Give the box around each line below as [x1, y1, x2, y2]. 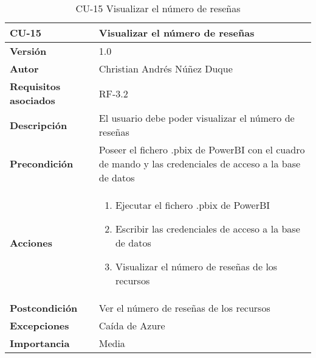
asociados [10, 93, 55, 107]
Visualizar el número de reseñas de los [115, 259, 278, 273]
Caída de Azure [98, 318, 165, 332]
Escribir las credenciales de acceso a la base [115, 222, 300, 236]
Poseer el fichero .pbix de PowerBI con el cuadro [98, 142, 305, 156]
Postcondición [10, 301, 78, 315]
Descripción [10, 118, 67, 132]
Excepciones [10, 318, 69, 332]
